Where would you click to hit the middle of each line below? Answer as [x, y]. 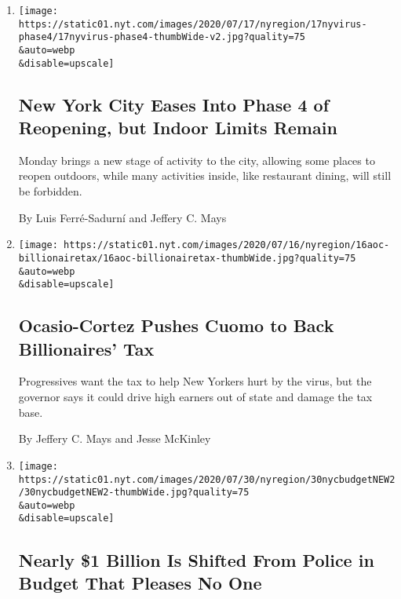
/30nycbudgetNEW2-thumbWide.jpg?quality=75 [134, 493]
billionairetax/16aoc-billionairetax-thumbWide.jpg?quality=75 [187, 258]
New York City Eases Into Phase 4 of [174, 104]
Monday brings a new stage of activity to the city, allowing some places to [197, 160]
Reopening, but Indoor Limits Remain [178, 128]
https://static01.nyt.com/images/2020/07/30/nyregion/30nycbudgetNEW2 [207, 479]
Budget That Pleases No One [140, 582]
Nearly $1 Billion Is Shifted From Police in [196, 559]
